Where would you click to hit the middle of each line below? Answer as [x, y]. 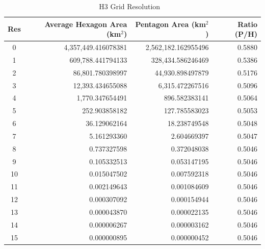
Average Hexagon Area [86, 24]
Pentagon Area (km [170, 24]
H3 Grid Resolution [130, 6]
